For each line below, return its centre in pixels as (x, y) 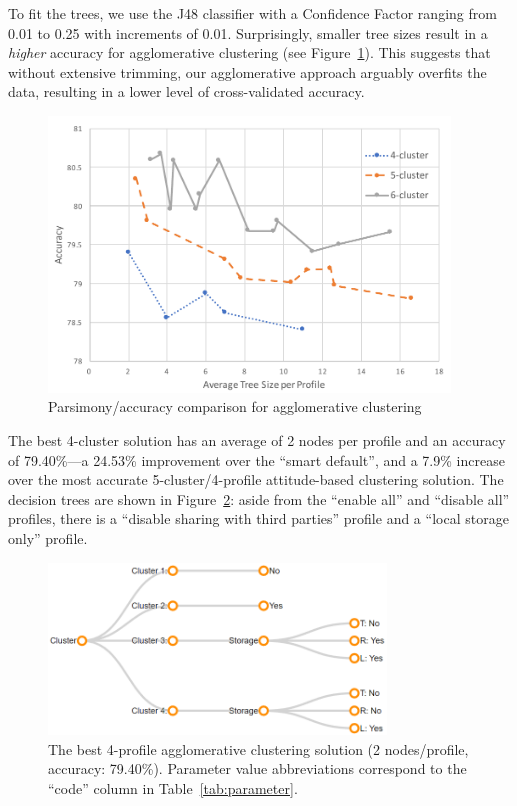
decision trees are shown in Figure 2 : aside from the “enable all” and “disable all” (259, 498)
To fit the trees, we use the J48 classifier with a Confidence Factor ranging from (252, 13)
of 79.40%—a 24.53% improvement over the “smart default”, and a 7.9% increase (256, 459)
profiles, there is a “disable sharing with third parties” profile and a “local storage (258, 518)
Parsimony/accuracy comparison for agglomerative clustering (235, 406)
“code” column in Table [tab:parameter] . (173, 787)
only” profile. (48, 537)
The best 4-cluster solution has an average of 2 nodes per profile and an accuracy (257, 440)
